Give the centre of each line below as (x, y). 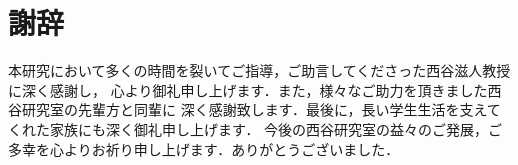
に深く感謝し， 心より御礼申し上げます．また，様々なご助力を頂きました (248, 89)
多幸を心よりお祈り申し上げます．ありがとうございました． (204, 148)
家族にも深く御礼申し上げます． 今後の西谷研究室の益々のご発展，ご (276, 128)
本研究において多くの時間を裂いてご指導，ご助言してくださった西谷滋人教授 (259, 70)
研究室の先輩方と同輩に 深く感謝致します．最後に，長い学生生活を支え (254, 109)
